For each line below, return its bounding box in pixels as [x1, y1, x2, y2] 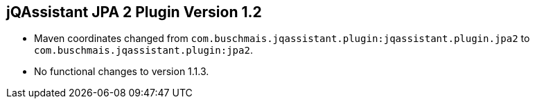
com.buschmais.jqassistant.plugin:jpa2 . [34, 44, 253, 56]
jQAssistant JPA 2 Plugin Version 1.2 [6, 3, 262, 21]
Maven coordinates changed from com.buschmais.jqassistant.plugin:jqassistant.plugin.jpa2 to [34, 32, 530, 45]
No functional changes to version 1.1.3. [34, 65, 209, 78]
